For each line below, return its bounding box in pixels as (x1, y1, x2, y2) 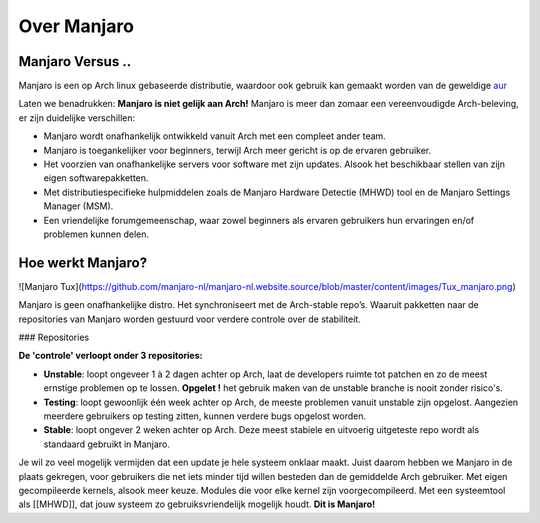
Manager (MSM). (43, 200, 114, 212)
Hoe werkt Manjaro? (18, 254, 148, 271)
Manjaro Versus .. (18, 53, 132, 70)
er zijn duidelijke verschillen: (18, 111, 136, 124)
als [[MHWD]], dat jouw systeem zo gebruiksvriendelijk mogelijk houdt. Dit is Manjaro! (18, 498, 376, 510)
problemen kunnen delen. (43, 228, 150, 240)
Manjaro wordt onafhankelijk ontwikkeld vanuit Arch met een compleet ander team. (43, 130, 387, 142)
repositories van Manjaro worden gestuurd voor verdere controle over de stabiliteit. (18, 313, 362, 325)
